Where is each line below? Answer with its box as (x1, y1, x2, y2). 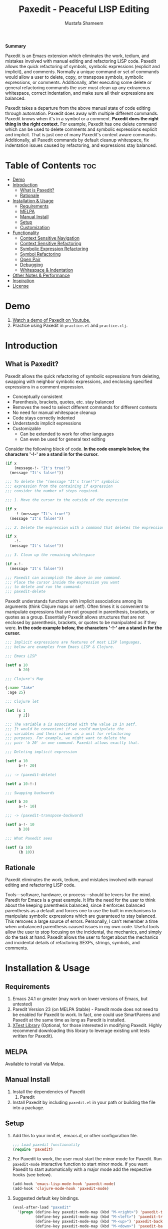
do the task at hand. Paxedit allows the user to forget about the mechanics (5, 934, 158, 940)
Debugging (19, 262, 43, 268)
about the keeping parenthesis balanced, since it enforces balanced (5, 902, 145, 908)
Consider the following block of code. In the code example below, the (5, 446, 150, 452)
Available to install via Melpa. (5, 1061, 65, 1067)
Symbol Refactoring (19, 251, 61, 257)
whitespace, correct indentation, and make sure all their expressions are (5, 90, 154, 96)
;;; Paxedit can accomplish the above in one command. (5, 575, 122, 580)
